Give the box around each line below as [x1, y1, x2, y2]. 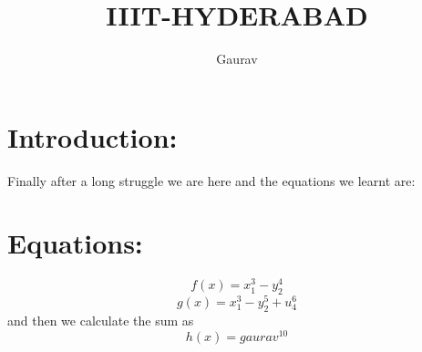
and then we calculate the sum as [7, 311, 194, 330]
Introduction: [7, 118, 178, 155]
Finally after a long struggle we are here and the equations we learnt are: [7, 171, 416, 190]
